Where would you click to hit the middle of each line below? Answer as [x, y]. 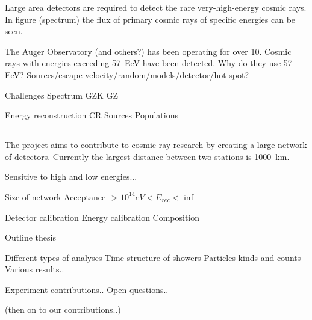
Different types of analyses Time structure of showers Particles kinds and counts [153, 257]
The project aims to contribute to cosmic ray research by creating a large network [156, 145]
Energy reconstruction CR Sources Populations [92, 115]
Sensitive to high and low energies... [71, 177]
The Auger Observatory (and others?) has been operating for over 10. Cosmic [148, 51]
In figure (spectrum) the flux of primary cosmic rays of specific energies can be [150, 19]
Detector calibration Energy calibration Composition [102, 217]
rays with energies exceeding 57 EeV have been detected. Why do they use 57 [148, 63]
